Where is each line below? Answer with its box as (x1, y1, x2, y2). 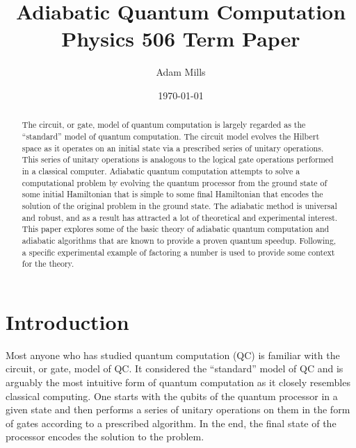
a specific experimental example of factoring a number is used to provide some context (22, 246, 335, 258)
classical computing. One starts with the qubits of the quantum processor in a (6, 388, 338, 403)
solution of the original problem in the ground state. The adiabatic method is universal (22, 199, 337, 211)
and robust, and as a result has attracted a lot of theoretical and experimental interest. (22, 211, 338, 223)
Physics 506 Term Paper (61, 24, 300, 53)
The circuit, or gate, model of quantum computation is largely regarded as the (22, 119, 306, 131)
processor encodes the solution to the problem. (6, 429, 204, 444)
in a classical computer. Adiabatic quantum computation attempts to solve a (22, 165, 300, 176)
